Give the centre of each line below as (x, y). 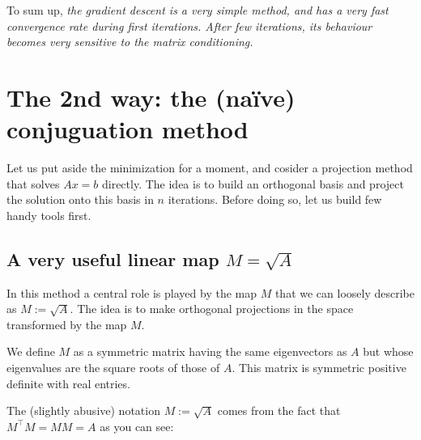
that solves (33, 183)
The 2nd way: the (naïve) (151, 97)
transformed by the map (67, 324)
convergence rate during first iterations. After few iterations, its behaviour (189, 25)
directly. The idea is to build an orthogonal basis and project (253, 183)
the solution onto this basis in (80, 199)
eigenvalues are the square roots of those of (113, 368)
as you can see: (137, 426)
